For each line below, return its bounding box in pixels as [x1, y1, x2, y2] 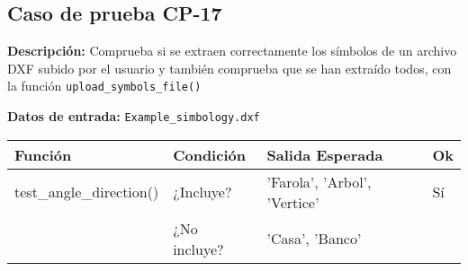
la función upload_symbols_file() [7, 76, 202, 95]
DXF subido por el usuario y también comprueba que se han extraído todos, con [7, 58, 452, 77]
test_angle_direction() [14, 181, 159, 203]
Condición [173, 144, 246, 165]
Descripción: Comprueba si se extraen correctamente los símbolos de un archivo [7, 41, 457, 60]
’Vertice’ [266, 191, 319, 213]
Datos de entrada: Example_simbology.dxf [7, 107, 260, 126]
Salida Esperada [266, 144, 383, 165]
